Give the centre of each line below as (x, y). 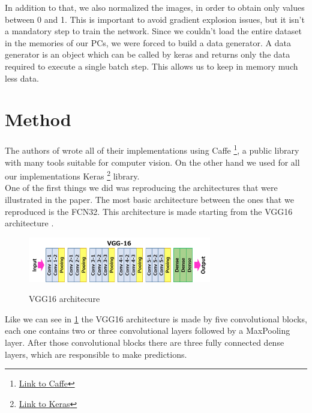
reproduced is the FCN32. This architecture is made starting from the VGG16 (149, 211)
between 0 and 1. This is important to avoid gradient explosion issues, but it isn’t (155, 19)
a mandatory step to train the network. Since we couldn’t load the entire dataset (153, 31)
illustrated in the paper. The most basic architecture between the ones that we (149, 199)
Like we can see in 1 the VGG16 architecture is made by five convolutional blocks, (156, 318)
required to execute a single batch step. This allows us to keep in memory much (151, 66)
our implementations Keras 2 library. (72, 175)
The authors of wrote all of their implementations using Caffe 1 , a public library (152, 149)
